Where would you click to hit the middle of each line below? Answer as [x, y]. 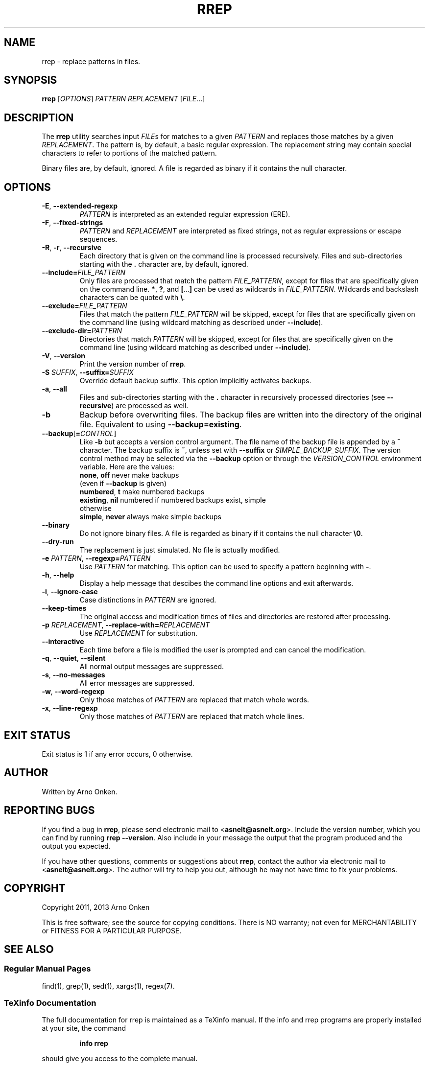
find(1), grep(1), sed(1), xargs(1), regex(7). [108, 986]
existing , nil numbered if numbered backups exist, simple [173, 500]
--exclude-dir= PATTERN [82, 331]
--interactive [63, 642]
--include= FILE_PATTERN [84, 273]
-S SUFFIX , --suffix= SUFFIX [88, 372]
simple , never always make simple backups [150, 517]
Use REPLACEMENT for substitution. [138, 633]
